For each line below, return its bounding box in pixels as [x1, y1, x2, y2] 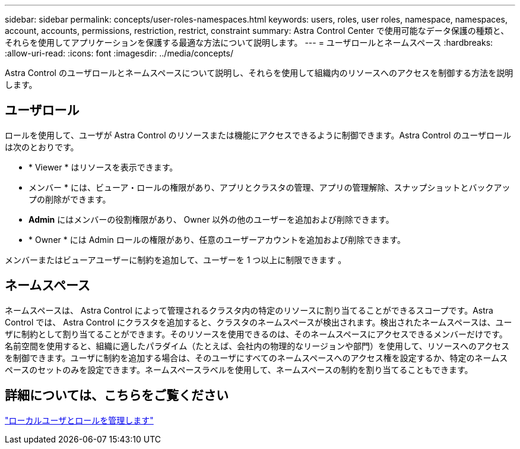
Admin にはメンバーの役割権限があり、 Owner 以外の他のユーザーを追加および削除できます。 [28, 214, 394, 224]
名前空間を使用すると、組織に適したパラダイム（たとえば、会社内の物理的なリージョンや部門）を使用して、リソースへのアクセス [5, 340, 510, 351]
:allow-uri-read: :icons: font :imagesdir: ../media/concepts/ [5, 48, 233, 58]
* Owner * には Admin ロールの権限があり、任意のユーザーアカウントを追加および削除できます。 [28, 234, 405, 245]
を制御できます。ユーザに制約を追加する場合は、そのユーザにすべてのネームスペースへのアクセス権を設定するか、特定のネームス [5, 352, 508, 363]
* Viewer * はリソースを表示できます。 [28, 162, 178, 172]
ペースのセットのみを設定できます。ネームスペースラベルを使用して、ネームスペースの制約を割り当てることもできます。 [5, 364, 473, 375]
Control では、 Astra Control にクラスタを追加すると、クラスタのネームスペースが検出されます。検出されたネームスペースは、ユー [5, 317, 512, 327]
